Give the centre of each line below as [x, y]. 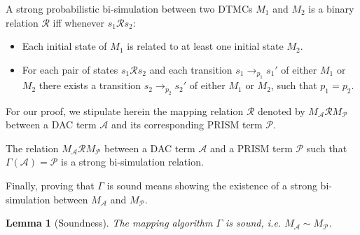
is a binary [331, 8]
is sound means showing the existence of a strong [212, 185]
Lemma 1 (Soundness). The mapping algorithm [109, 223]
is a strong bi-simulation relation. [132, 162]
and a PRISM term [251, 148]
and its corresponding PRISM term [187, 125]
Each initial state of [64, 46]
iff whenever [79, 22]
